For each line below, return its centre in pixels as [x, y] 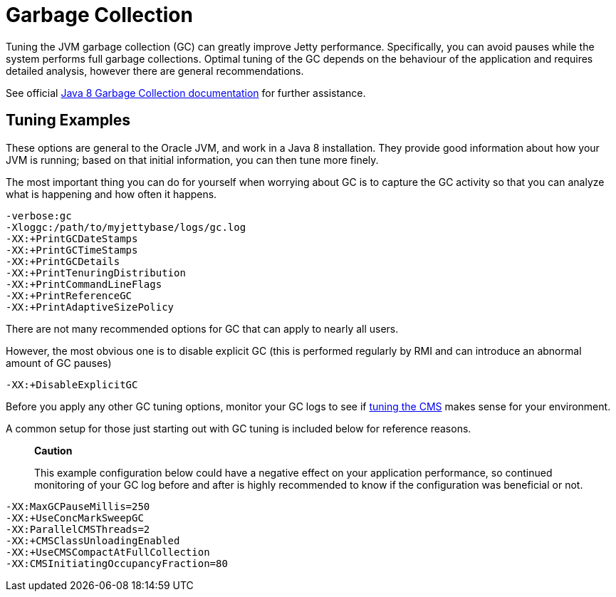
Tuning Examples [68, 120]
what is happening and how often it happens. [111, 194]
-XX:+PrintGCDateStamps [72, 238]
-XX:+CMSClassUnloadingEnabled [93, 540]
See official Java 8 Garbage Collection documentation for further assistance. [186, 93]
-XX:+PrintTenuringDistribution [96, 272]
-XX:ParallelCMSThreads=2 [78, 529]
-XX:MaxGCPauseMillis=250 [78, 506]
